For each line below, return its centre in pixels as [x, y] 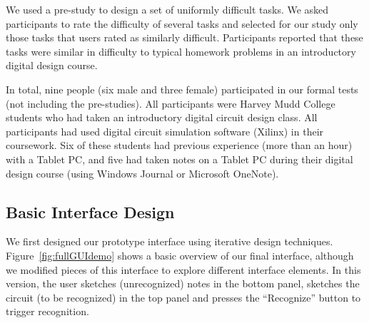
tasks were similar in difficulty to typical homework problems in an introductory [181, 51]
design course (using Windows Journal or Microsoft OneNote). [142, 173]
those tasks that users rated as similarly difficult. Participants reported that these [184, 37]
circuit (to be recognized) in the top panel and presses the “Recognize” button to [183, 297]
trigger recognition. [47, 311]
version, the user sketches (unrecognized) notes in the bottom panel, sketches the [183, 283]
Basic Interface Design [90, 211]
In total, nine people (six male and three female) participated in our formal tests [182, 89]
